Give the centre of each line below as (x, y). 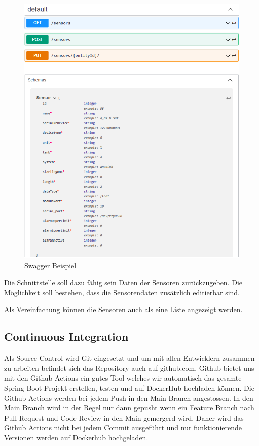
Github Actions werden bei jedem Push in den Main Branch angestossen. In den (129, 398)
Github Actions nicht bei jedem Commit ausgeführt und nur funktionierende (123, 427)
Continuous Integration (66, 337)
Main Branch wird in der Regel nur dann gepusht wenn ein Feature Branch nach (129, 408)
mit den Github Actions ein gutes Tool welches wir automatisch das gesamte (123, 378)
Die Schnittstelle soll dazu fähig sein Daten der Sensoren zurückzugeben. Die (123, 282)
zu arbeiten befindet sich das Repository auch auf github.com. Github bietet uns (129, 368)
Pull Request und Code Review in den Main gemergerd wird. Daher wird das (124, 417)
